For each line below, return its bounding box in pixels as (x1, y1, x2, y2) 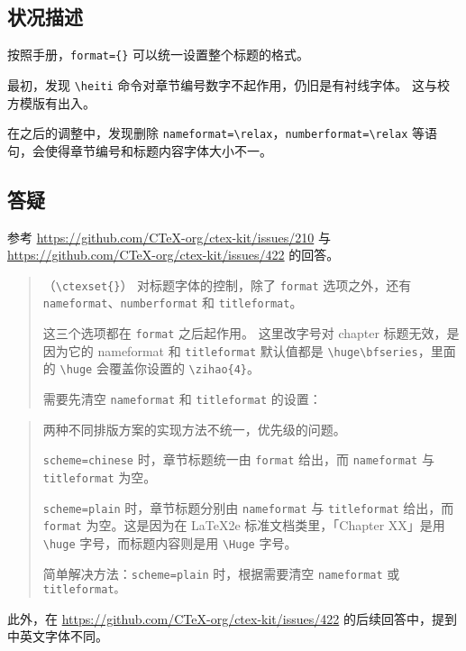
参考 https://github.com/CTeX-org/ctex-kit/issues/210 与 (7, 227, 331, 246)
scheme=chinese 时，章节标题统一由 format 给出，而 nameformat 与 (42, 450, 434, 469)
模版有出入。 (19, 93, 96, 112)
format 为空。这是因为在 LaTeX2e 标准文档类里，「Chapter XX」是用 (42, 516, 445, 535)
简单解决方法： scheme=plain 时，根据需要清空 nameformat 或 (42, 564, 400, 582)
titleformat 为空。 (42, 467, 157, 486)
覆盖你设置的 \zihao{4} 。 (108, 359, 260, 378)
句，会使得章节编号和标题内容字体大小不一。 (7, 141, 272, 160)
